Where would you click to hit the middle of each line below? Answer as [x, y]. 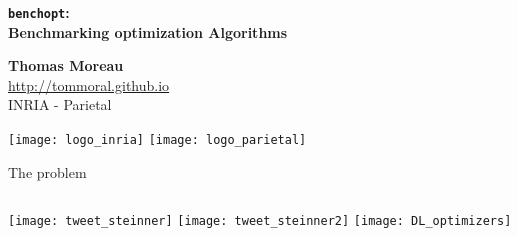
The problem [47, 171]
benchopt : [39, 12]
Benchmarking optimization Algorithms [148, 31]
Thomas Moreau [66, 65]
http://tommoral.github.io [89, 84]
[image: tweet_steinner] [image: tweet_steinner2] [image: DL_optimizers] [260, 221]
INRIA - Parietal [60, 104]
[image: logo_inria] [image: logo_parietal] [157, 140]
